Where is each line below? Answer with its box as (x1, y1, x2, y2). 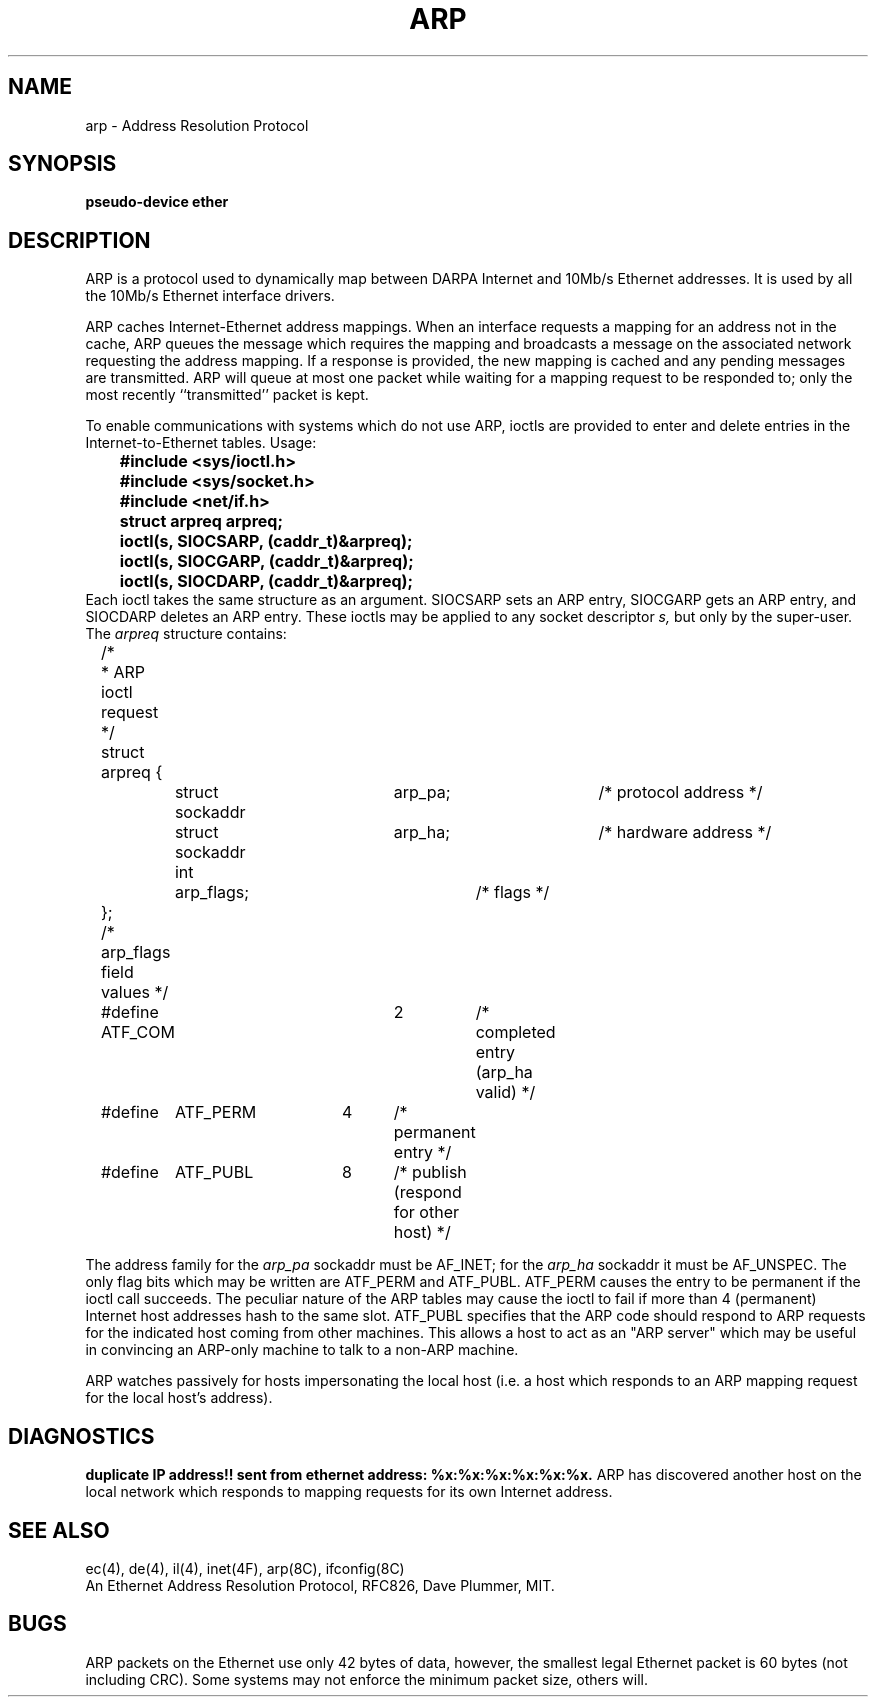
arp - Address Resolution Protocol (85, 116, 309, 134)
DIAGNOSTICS (8, 1423, 155, 1449)
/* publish (393, 1162, 467, 1183)
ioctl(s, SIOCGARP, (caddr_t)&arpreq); (119, 551, 414, 572)
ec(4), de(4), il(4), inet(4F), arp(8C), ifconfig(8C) (85, 1559, 405, 1577)
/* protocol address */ (598, 782, 763, 803)
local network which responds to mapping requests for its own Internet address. (85, 1483, 613, 1501)
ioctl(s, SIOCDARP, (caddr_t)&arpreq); (119, 571, 414, 592)
